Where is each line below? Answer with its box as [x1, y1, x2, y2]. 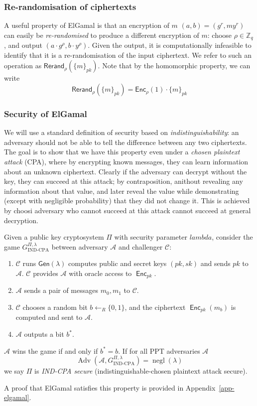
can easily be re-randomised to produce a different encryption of [4, 29, 199, 40]
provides [33, 268, 58, 278]
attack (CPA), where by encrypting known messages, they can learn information [4, 156, 249, 167]
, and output [4, 40, 43, 50]
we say [4, 366, 24, 376]
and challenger [118, 241, 163, 252]
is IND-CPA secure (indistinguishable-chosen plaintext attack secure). [34, 366, 248, 376]
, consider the [212, 232, 253, 242]
